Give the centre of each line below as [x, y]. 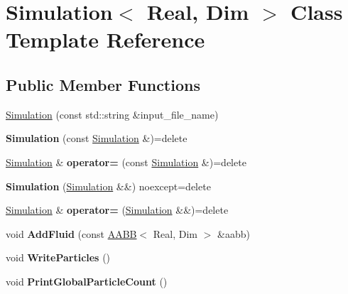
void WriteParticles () [58, 257]
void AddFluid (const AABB [71, 233]
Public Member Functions [103, 84]
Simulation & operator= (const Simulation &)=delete [126, 162]
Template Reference [105, 39]
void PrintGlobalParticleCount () [87, 281]
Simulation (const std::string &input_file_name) [112, 114]
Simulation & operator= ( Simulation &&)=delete [117, 210]
